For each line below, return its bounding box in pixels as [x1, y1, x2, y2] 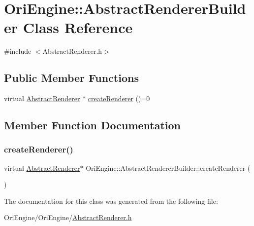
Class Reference [23, 17, 133, 38]
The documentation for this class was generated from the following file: [4, 195, 218, 206]
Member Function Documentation [4, 117, 181, 133]
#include [4, 46, 32, 56]
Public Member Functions [4, 70, 139, 85]
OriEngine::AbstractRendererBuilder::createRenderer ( [86, 162, 251, 173]
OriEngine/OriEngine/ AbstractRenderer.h [4, 212, 132, 223]
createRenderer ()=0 [88, 93, 150, 104]
